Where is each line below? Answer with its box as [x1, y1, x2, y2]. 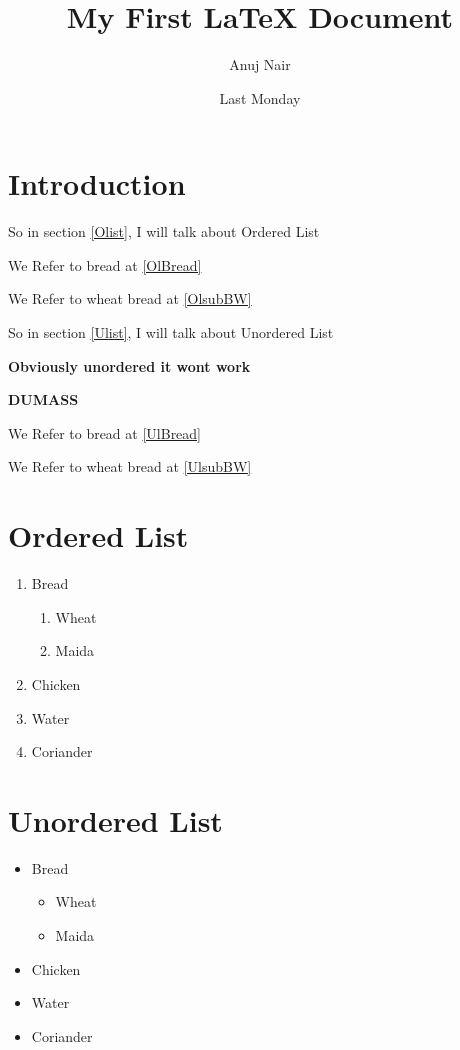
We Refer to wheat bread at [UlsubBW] [8, 456, 252, 477]
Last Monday [219, 87, 301, 108]
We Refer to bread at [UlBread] [8, 422, 202, 443]
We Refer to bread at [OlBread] [8, 254, 202, 275]
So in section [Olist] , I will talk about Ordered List [8, 221, 320, 242]
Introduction [8, 163, 186, 204]
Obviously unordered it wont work [8, 355, 251, 376]
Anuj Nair [229, 54, 291, 75]
